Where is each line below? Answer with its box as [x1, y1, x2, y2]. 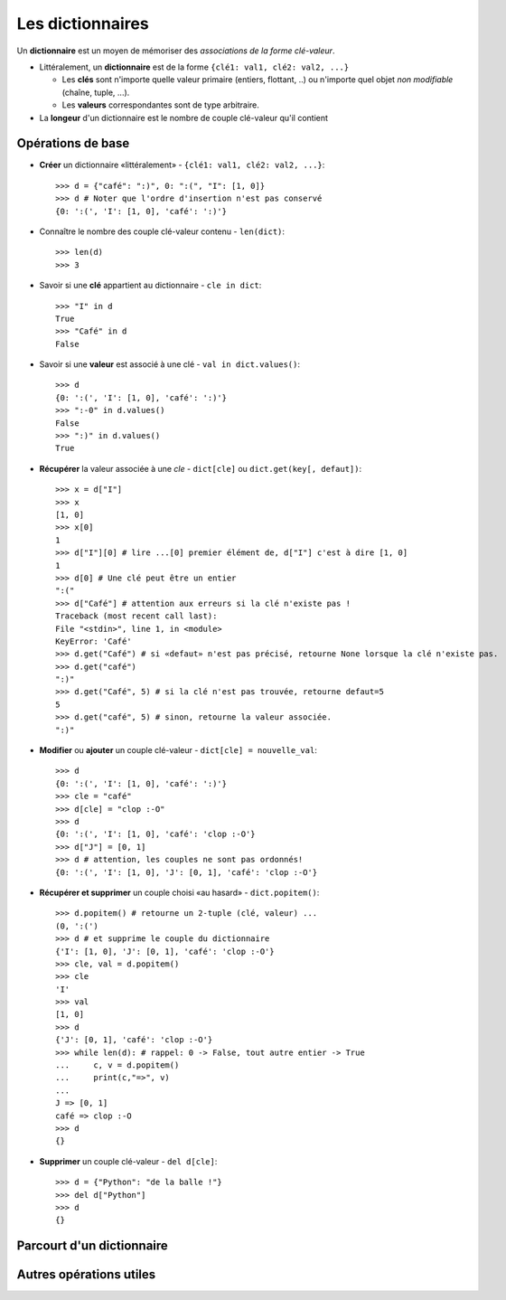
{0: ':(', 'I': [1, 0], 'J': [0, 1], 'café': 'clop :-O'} [55, 867, 318, 877]
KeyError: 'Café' [55, 636, 132, 646]
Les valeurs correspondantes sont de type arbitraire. [61, 99, 259, 110]
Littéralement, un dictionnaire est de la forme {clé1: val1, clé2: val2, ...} [39, 61, 350, 72]
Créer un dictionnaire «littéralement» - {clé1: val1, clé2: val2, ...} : [39, 159, 325, 171]
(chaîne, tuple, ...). [61, 87, 130, 98]
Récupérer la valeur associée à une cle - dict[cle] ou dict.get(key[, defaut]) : [39, 463, 361, 474]
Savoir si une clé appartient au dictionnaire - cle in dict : [39, 280, 262, 291]
